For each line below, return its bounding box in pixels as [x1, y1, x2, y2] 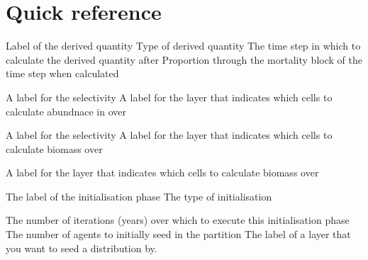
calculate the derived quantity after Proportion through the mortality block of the [6, 52, 362, 67]
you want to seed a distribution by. [6, 240, 157, 255]
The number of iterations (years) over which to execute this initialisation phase [6, 213, 350, 227]
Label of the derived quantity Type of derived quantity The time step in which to [6, 38, 361, 53]
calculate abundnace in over [6, 103, 126, 118]
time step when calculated [6, 66, 119, 81]
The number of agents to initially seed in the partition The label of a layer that [6, 227, 351, 242]
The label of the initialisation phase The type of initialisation [6, 188, 272, 203]
